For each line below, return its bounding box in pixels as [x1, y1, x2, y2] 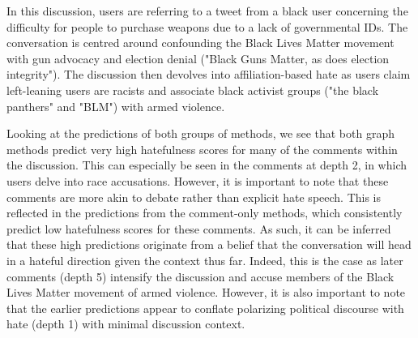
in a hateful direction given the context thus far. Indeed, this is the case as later [6, 251, 403, 268]
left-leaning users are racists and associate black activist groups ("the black [6, 81, 379, 98]
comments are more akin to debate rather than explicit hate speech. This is [6, 188, 382, 205]
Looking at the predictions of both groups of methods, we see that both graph [6, 125, 395, 142]
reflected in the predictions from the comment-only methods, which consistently [6, 204, 403, 221]
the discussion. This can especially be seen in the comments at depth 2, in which [6, 156, 407, 173]
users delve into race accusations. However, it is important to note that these [6, 172, 389, 189]
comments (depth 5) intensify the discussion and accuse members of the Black [6, 267, 395, 285]
